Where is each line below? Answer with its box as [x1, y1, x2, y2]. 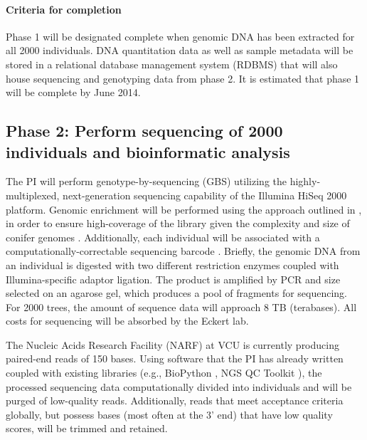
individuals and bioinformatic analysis [6, 140, 290, 162]
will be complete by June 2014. [6, 85, 141, 100]
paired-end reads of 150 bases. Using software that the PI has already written [6, 351, 344, 366]
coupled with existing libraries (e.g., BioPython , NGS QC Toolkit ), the [6, 365, 322, 380]
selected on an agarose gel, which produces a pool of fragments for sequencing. [6, 286, 348, 300]
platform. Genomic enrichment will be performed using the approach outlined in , [6, 201, 362, 216]
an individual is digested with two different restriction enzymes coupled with [6, 257, 339, 272]
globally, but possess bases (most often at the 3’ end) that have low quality [6, 407, 333, 421]
